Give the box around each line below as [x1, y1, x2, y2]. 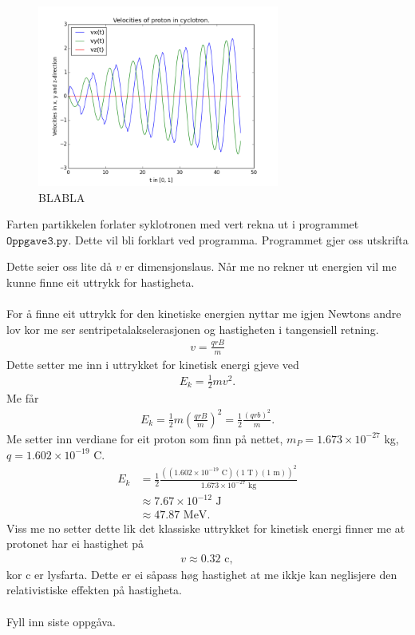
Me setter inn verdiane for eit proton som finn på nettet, [6, 430, 283, 446]
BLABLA [38, 189, 85, 205]
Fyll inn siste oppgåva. [6, 613, 116, 629]
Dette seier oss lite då [6, 258, 113, 275]
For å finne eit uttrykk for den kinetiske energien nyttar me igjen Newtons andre [6, 305, 401, 322]
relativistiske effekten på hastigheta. [6, 581, 182, 598]
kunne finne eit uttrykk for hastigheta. [6, 273, 195, 290]
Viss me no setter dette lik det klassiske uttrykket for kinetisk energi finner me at [6, 519, 405, 536]
